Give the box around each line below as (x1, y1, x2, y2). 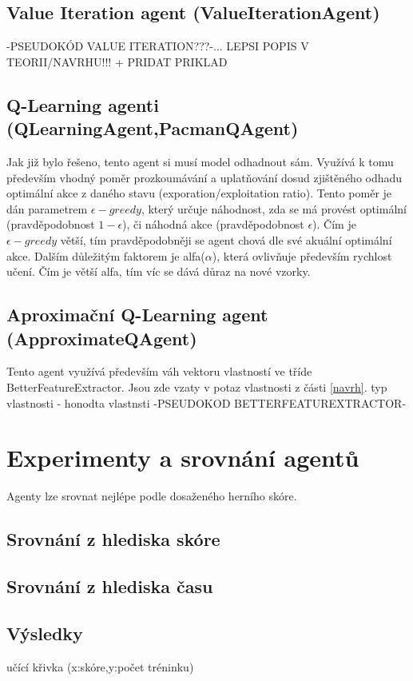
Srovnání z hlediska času (6, 574, 213, 598)
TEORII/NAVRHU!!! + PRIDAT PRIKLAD (6, 53, 228, 70)
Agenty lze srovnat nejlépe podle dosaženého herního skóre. (6, 488, 297, 504)
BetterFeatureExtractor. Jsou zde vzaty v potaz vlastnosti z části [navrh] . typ (6, 378, 387, 395)
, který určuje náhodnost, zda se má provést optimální (141, 200, 407, 217)
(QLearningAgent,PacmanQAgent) (6, 116, 299, 141)
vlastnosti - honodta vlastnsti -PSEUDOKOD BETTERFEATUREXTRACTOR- (6, 394, 407, 411)
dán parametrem (6, 200, 88, 217)
